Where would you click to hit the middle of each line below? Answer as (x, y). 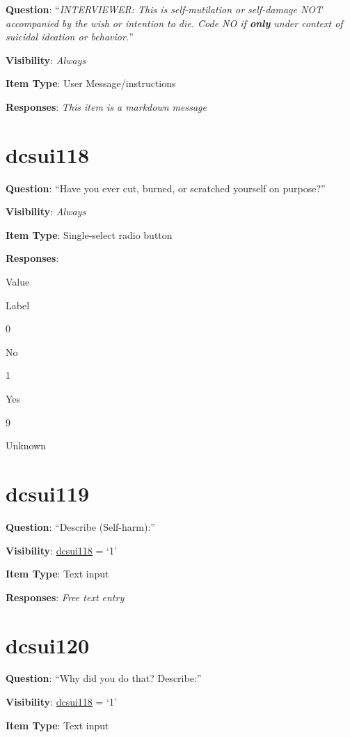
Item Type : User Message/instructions (91, 83)
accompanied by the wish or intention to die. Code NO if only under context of (174, 23)
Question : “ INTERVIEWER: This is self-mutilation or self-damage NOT (164, 9)
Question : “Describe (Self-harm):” (80, 526)
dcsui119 (48, 493)
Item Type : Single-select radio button (89, 234)
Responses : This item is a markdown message (106, 106)
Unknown (26, 445)
